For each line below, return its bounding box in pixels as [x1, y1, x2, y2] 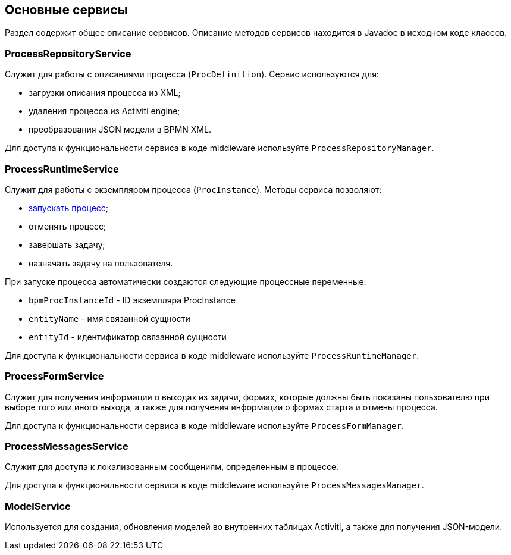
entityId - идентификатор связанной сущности [29, 331, 227, 342]
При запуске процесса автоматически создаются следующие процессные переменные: [5, 276, 366, 287]
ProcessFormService [5, 370, 104, 382]
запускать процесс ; [29, 202, 109, 213]
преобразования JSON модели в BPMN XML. [29, 124, 211, 135]
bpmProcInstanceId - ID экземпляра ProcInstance [29, 294, 236, 305]
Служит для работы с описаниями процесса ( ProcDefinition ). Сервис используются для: [5, 69, 379, 80]
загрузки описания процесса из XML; [29, 87, 181, 98]
